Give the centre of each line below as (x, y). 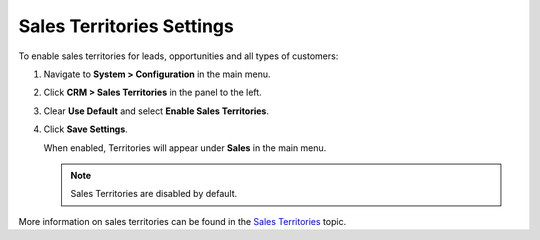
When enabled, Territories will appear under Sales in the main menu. (185, 147)
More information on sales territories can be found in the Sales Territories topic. (182, 221)
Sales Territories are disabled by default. (154, 194)
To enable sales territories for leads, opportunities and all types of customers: (178, 56)
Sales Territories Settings (126, 26)
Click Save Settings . (86, 129)
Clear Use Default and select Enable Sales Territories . (156, 111)
